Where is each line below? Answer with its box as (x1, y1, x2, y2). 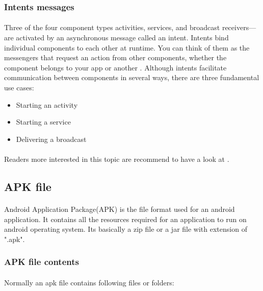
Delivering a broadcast (16, 133, 87, 144)
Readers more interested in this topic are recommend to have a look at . (4, 153, 229, 164)
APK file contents (4, 255, 79, 268)
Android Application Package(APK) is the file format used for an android (4, 203, 235, 214)
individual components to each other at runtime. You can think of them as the (4, 42, 250, 53)
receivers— (222, 22, 256, 33)
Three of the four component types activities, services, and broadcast (4, 22, 220, 33)
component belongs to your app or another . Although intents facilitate (4, 62, 227, 72)
